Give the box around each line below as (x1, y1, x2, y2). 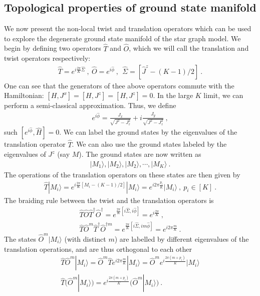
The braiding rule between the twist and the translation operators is (4, 194, 214, 205)
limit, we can (203, 90, 243, 101)
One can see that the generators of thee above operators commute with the (4, 80, 234, 90)
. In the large (153, 90, 193, 101)
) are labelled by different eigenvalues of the (114, 233, 249, 244)
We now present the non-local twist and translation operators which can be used (4, 23, 251, 34)
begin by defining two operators (4, 43, 101, 53)
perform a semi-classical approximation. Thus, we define (4, 100, 176, 111)
